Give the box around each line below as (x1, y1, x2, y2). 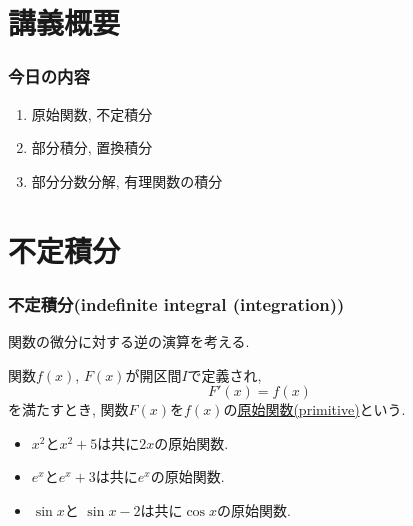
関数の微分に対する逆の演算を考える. (8, 330, 250, 351)
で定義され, (187, 364, 262, 385)
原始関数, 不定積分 (31, 103, 153, 124)
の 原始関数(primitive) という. (223, 399, 406, 420)
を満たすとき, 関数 (8, 399, 129, 420)
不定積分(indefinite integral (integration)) (8, 291, 345, 316)
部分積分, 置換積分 (31, 137, 153, 158)
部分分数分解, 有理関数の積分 (31, 170, 223, 191)
